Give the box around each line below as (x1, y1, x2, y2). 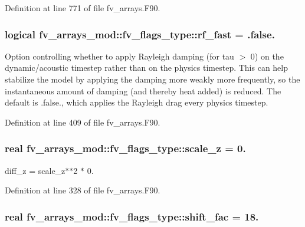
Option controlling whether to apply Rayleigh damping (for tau (5, 50, 234, 62)
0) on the (250, 50, 284, 62)
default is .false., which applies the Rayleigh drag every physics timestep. (5, 96, 268, 108)
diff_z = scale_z (5, 164, 65, 176)
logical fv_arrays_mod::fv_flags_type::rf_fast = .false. (5, 27, 275, 41)
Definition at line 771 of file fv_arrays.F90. (5, 2, 160, 14)
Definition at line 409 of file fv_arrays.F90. (5, 116, 160, 128)
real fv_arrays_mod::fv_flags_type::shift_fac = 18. (5, 209, 259, 223)
